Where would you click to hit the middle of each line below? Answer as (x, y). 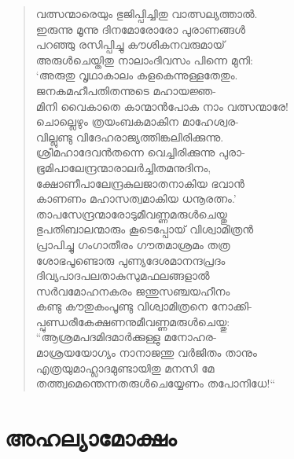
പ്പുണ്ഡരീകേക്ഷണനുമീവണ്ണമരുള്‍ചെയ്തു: (133, 321)
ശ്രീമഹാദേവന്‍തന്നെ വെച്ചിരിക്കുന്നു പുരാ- (140, 152)
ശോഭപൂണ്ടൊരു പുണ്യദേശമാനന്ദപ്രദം (130, 260)
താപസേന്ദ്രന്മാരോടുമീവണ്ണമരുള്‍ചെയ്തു (131, 213)
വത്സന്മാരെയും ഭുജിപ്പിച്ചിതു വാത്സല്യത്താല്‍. (147, 13)
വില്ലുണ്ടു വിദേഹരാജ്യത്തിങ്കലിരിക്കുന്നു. (130, 136)
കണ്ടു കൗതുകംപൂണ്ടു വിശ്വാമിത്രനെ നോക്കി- (144, 306)
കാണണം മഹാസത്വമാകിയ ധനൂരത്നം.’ (136, 198)
